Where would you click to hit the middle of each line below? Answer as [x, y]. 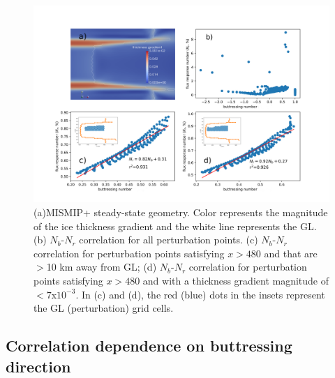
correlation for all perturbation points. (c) [169, 240]
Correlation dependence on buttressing [149, 346]
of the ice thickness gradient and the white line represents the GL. [175, 226]
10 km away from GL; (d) [102, 267]
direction [38, 366]
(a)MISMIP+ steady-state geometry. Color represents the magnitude [181, 212]
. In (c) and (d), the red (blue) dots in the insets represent [200, 294]
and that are [291, 253]
